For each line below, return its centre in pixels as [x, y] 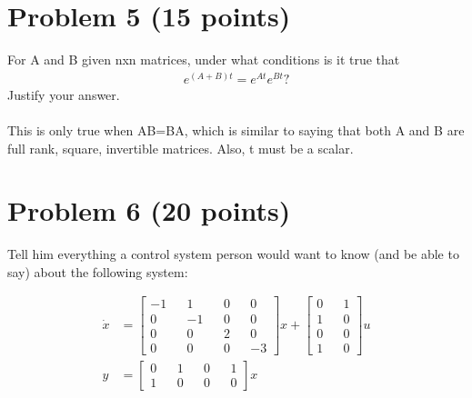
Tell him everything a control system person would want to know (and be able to [233, 254]
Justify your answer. [64, 94]
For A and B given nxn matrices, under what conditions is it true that [204, 60]
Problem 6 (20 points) [149, 210]
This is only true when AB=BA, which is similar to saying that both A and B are [236, 129]
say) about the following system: [98, 271]
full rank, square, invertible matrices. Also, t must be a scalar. [181, 148]
